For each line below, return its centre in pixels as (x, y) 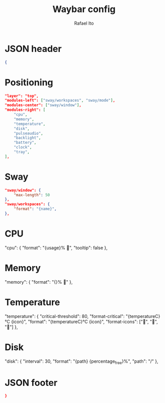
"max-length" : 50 (32, 195)
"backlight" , (27, 138)
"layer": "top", (22, 96)
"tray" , (22, 152)
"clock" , (23, 147)
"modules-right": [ (25, 110)
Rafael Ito (84, 23)
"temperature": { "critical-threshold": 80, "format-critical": (65, 316)
